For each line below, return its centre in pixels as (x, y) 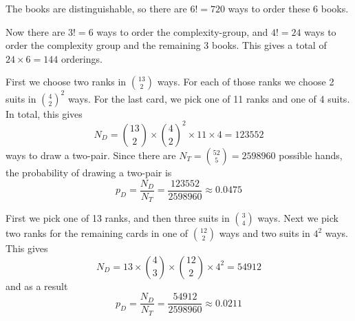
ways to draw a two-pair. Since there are (91, 155)
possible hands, (311, 155)
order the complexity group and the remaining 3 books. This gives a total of (166, 45)
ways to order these (269, 8)
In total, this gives (44, 113)
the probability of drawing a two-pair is (89, 172)
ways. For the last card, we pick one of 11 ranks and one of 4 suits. (209, 98)
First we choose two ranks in (66, 82)
